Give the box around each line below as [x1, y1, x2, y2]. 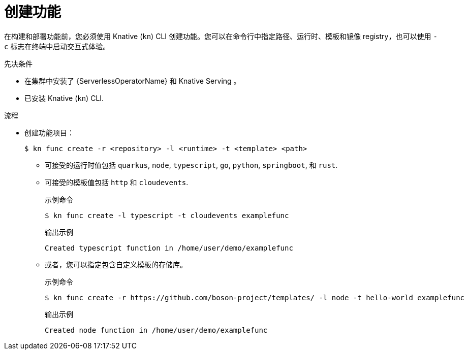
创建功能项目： [24, 128, 74, 137]
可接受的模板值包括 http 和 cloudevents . [45, 178, 189, 187]
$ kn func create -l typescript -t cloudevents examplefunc [45, 211, 289, 220]
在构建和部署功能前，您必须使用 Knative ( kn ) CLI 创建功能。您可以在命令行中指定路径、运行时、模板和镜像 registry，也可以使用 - [4, 31, 438, 41]
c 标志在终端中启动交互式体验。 [4, 42, 110, 51]
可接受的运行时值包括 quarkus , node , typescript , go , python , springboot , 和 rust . [45, 160, 338, 169]
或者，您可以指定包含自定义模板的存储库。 [45, 260, 187, 269]
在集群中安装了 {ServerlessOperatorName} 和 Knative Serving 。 [24, 76, 241, 85]
